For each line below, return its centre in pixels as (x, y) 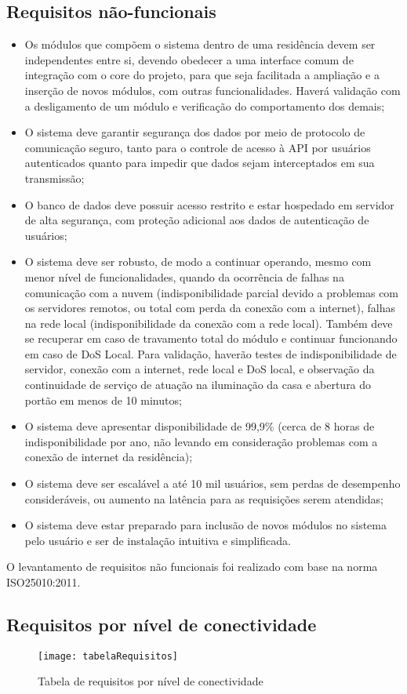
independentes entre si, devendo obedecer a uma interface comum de (189, 59)
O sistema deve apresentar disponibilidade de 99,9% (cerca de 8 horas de (200, 426)
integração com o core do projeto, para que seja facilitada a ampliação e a (202, 75)
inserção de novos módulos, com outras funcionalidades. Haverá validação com (213, 90)
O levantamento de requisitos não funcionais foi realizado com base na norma (192, 567)
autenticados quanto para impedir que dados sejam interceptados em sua (200, 163)
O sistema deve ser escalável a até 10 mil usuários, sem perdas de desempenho (213, 483)
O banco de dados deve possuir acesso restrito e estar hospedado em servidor (209, 204)
